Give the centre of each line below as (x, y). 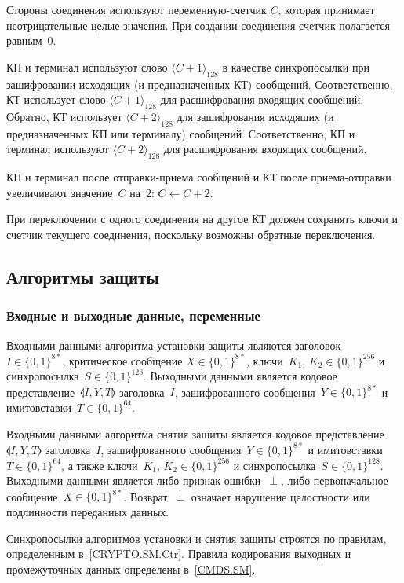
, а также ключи (100, 465)
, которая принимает (326, 9)
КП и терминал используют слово (87, 66)
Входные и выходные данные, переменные (133, 315)
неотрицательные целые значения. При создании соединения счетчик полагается (198, 25)
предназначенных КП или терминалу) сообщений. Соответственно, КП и (181, 133)
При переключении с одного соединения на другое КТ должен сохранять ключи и (202, 219)
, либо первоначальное (335, 480)
